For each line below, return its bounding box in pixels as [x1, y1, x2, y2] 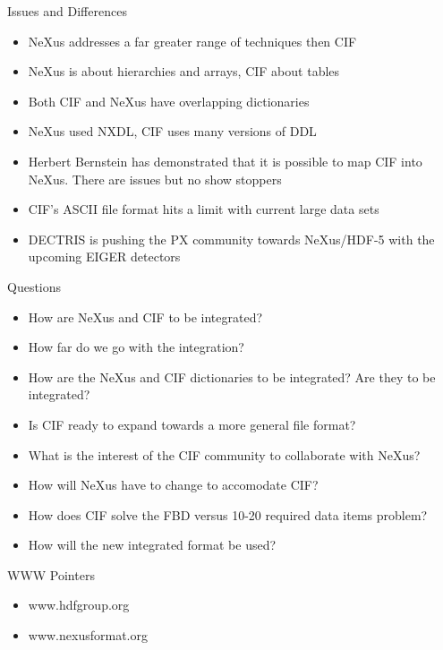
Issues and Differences [7, 2, 127, 20]
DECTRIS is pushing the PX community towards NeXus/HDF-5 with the [28, 229, 435, 248]
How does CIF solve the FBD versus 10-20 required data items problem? [28, 505, 428, 524]
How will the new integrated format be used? [28, 535, 277, 554]
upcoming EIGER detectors [28, 247, 181, 266]
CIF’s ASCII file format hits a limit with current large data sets [28, 200, 379, 218]
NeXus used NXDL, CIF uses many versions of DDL [28, 122, 317, 141]
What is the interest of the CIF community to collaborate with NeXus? [28, 445, 421, 464]
